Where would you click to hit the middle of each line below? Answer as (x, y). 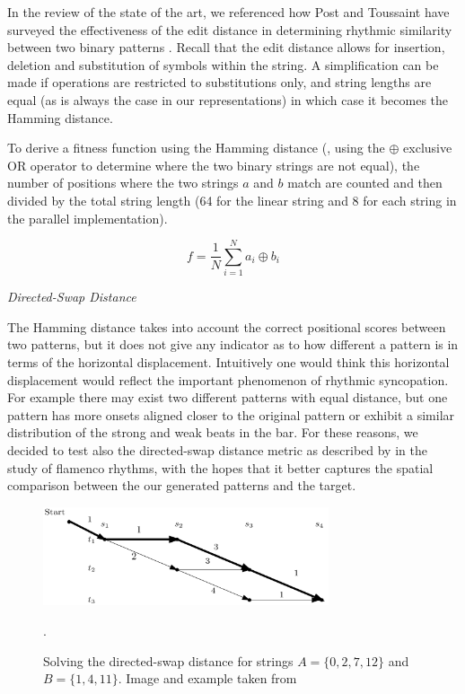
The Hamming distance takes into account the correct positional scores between (227, 326)
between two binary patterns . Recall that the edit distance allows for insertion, (226, 47)
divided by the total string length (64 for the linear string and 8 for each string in (232, 200)
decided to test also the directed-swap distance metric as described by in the (217, 450)
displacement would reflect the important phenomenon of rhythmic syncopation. (228, 379)
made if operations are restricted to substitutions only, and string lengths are (219, 82)
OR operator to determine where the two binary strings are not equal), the (214, 165)
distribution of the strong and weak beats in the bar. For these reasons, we (213, 432)
